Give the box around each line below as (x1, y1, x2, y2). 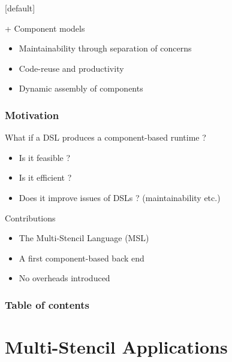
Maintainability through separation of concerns (19, 42, 192, 54)
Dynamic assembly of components (19, 82, 143, 95)
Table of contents (5, 297, 89, 312)
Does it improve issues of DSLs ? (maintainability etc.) (19, 191, 221, 203)
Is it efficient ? (19, 171, 72, 184)
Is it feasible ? (19, 151, 71, 163)
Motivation (5, 107, 59, 122)
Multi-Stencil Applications (5, 334, 228, 358)
